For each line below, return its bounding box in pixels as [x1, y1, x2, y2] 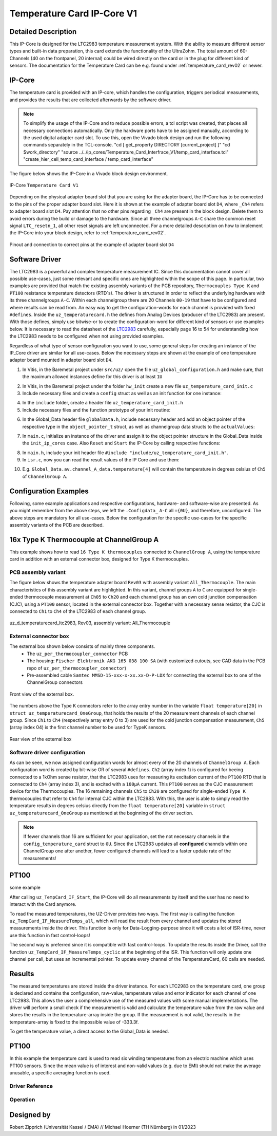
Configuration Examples [9, 487, 89, 495]
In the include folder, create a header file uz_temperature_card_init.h [22, 400, 183, 406]
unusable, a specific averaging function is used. [9, 1069, 111, 1076]
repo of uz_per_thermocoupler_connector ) [27, 665, 127, 671]
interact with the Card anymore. [9, 901, 76, 907]
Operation [9, 1096, 35, 1103]
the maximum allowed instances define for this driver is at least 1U [22, 374, 163, 380]
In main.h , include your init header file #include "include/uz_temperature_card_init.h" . [22, 450, 228, 456]
